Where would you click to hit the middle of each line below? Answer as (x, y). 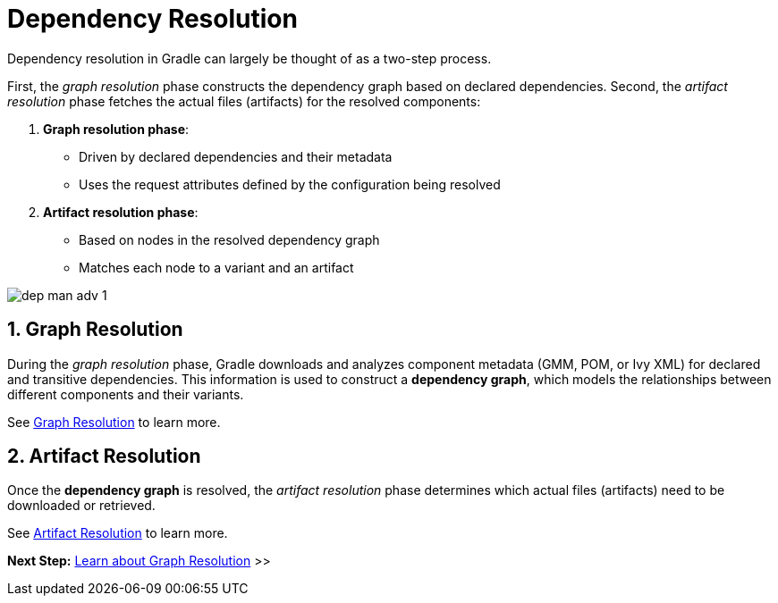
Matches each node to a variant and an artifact (216, 267)
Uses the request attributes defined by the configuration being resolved (290, 184)
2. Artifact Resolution (104, 456)
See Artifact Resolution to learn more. (118, 533)
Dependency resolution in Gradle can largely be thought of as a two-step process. (249, 58)
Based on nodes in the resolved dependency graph (229, 239)
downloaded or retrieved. (81, 506)
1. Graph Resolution (95, 330)
